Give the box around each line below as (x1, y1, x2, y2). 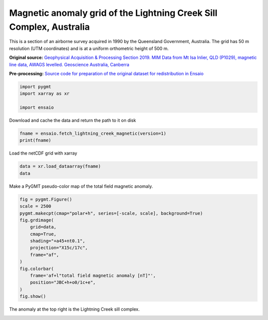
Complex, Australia (9, 21, 90, 32)
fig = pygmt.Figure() (19, 196, 72, 202)
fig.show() (19, 294, 46, 299)
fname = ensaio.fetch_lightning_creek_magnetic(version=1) (19, 131, 166, 136)
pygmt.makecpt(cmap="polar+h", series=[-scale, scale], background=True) (19, 211, 203, 216)
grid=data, (30, 224, 57, 230)
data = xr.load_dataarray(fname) (19, 163, 101, 169)
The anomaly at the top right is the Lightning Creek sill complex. (9, 306, 140, 312)
